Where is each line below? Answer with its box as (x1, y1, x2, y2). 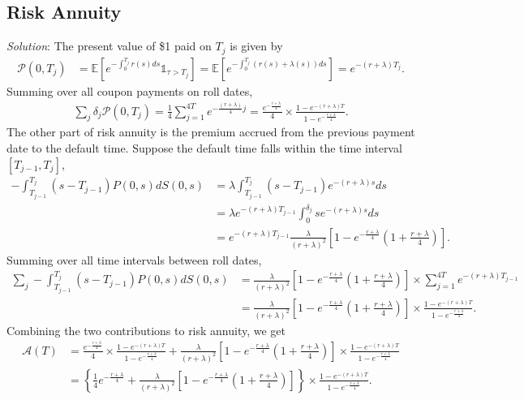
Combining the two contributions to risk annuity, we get (6, 321, 286, 338)
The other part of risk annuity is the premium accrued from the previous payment (6, 123, 415, 140)
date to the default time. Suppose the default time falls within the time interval (6, 140, 402, 157)
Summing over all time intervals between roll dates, (6, 251, 262, 268)
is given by (230, 37, 283, 54)
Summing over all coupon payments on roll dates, (6, 82, 253, 99)
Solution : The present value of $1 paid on (6, 37, 212, 54)
